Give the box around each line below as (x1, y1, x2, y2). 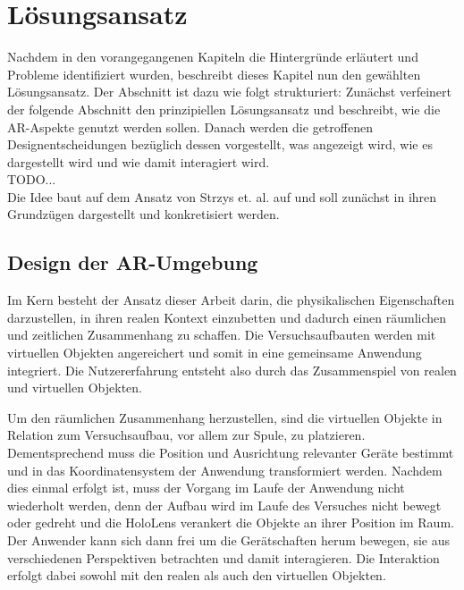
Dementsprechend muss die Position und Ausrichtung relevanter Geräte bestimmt (7, 443, 454, 462)
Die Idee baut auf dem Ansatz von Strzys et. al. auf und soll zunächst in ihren (7, 187, 437, 206)
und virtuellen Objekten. (7, 378, 142, 397)
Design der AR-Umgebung (7, 249, 258, 276)
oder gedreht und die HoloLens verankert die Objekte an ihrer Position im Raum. (7, 513, 454, 532)
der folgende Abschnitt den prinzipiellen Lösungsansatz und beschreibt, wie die (7, 99, 441, 118)
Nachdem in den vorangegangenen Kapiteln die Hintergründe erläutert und (7, 47, 418, 66)
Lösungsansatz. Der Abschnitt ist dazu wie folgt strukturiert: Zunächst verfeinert (7, 82, 452, 101)
